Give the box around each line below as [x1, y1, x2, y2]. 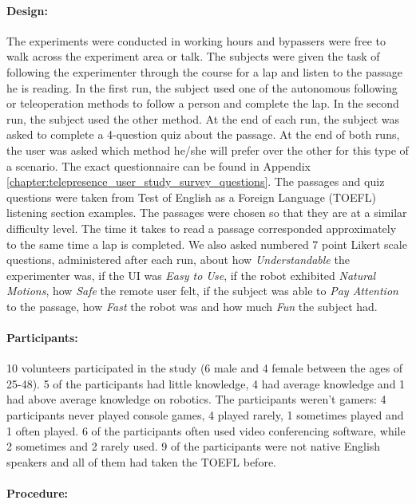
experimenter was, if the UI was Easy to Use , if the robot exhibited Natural [6, 266, 376, 283]
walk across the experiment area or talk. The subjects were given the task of [6, 48, 380, 65]
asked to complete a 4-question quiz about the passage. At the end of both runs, [6, 126, 400, 143]
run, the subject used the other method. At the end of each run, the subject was [6, 110, 399, 127]
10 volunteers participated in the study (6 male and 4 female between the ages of [6, 360, 403, 376]
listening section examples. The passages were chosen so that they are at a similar [6, 204, 407, 221]
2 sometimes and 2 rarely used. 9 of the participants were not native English [6, 438, 381, 455]
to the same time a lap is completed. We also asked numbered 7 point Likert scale [6, 235, 407, 252]
